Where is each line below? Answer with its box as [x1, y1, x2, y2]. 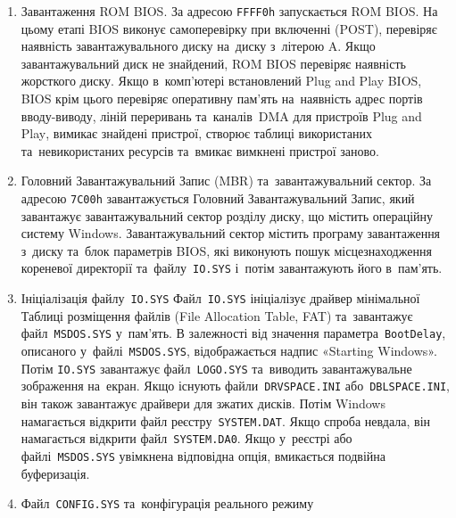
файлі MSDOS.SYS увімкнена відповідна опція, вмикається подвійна [21, 446, 386, 465]
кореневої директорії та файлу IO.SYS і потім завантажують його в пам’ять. [21, 259, 443, 277]
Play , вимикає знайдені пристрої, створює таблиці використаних [21, 124, 372, 143]
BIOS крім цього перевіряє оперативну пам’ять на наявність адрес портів [21, 89, 423, 108]
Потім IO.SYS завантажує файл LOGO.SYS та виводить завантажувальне [21, 358, 412, 377]
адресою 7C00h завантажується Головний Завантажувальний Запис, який [21, 189, 415, 207]
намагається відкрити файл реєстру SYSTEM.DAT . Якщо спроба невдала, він [21, 411, 431, 430]
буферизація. [21, 464, 90, 482]
